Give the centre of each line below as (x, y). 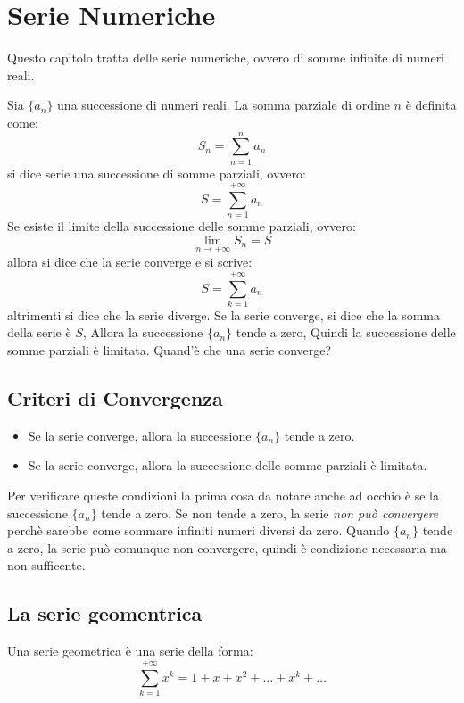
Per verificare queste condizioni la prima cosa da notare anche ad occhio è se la (223, 496)
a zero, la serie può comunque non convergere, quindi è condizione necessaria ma (227, 547)
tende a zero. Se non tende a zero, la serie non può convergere (270, 513)
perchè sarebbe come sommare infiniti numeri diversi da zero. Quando (199, 530)
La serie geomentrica (105, 613)
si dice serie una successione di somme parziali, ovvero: (157, 173)
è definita (431, 105)
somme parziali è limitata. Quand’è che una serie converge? (170, 350)
